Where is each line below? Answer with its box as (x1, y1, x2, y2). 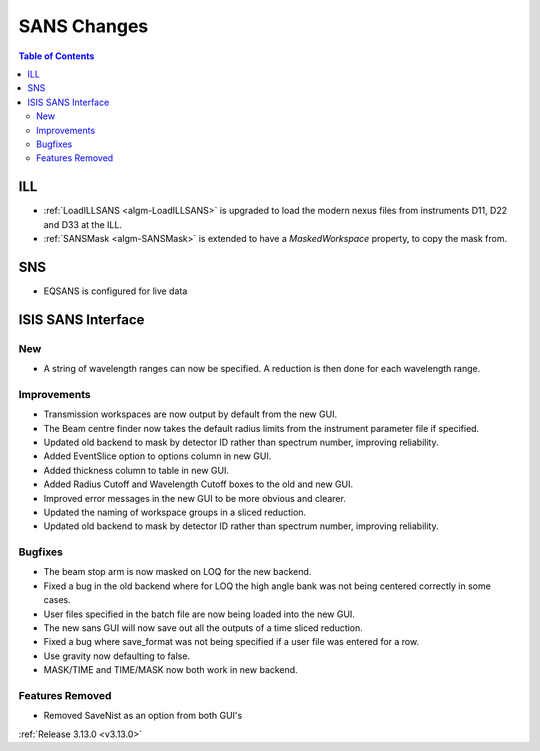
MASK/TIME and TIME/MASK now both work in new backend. (43, 664, 299, 676)
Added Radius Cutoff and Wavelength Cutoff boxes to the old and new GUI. (43, 478, 354, 490)
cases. (43, 594, 71, 606)
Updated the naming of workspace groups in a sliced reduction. (43, 506, 307, 518)
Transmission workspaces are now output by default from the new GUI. (43, 408, 338, 420)
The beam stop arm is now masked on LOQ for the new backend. (43, 566, 312, 578)
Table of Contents (18, 50, 95, 62)
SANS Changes (18, 15, 149, 37)
